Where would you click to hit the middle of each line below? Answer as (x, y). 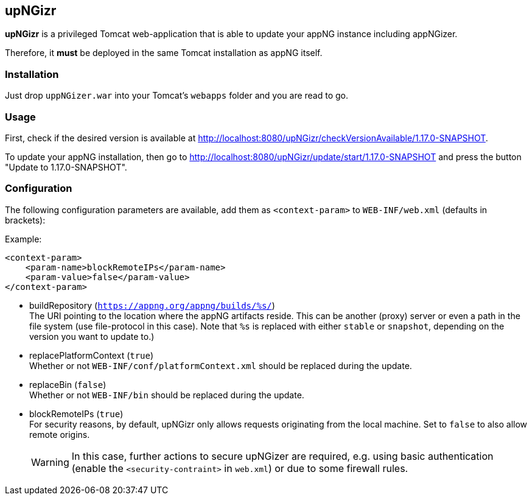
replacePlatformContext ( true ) (92, 355)
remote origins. (60, 434)
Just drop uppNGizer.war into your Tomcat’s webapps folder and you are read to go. (177, 96)
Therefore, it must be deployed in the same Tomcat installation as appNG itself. (164, 53)
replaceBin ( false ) (68, 384)
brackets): (25, 220)
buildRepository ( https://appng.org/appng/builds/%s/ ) (152, 305)
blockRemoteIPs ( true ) (76, 414)
